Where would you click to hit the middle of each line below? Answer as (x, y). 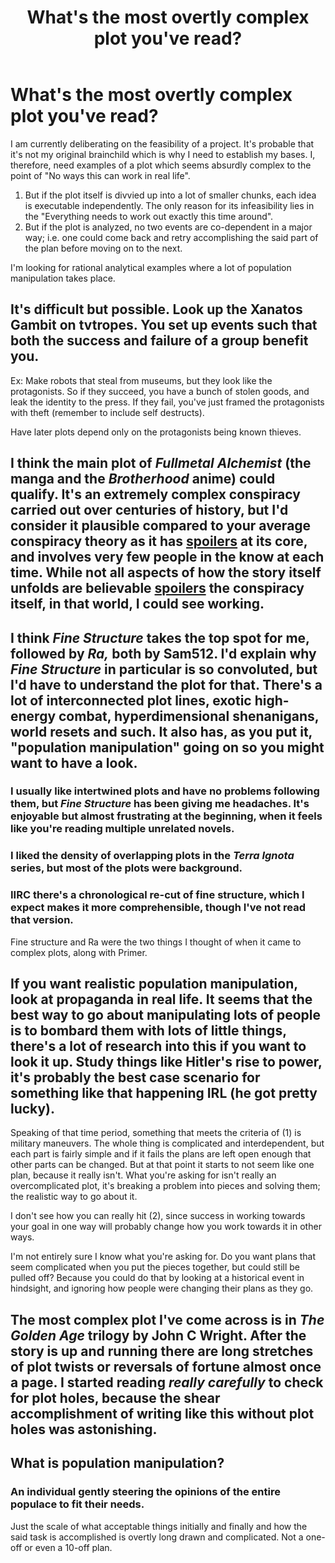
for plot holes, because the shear (115, 1397)
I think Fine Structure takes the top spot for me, (160, 637)
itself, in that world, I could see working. (137, 604)
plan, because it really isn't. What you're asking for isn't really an (143, 1175)
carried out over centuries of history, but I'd (149, 510)
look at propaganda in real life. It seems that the (161, 999)
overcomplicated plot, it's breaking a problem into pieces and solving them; (165, 1186)
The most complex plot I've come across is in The (167, 1319)
